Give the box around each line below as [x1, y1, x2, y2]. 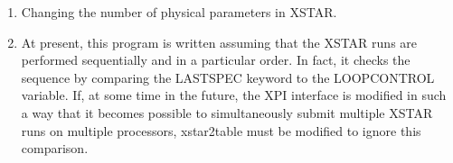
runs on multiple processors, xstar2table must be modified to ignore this [21, 121, 421, 140]
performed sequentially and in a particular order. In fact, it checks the [21, 50, 411, 69]
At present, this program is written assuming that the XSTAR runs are [21, 32, 418, 51]
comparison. [21, 139, 89, 158]
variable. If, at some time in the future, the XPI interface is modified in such [21, 86, 447, 104]
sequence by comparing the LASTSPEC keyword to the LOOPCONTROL [21, 68, 435, 86]
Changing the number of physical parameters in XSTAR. [21, 3, 337, 21]
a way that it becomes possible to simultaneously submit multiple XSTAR [21, 103, 433, 122]
